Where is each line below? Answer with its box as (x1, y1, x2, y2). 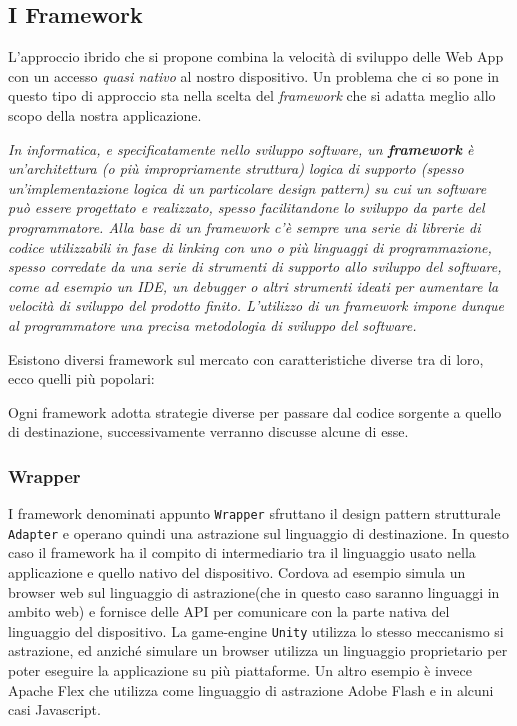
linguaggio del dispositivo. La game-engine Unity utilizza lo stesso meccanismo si (8, 620, 504, 641)
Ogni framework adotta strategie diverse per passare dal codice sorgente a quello (8, 401, 502, 422)
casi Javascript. (8, 699, 101, 720)
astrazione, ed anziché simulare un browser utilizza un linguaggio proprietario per (8, 640, 508, 661)
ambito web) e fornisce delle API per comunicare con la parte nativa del (8, 601, 450, 622)
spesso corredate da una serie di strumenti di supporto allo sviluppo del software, (8, 256, 502, 277)
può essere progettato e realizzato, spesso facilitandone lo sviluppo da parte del (8, 197, 485, 218)
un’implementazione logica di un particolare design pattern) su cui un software (8, 177, 487, 198)
